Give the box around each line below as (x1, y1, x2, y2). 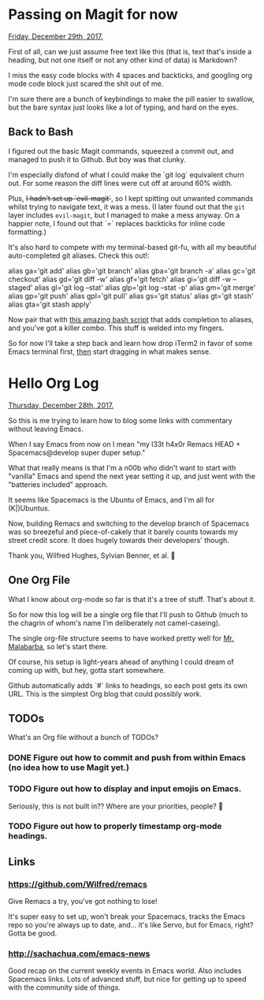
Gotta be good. (8, 928, 58, 939)
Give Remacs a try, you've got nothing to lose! (8, 897, 158, 906)
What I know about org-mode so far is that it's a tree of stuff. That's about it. (8, 594, 256, 604)
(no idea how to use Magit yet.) (8, 762, 130, 773)
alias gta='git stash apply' (8, 299, 92, 309)
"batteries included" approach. (8, 479, 109, 489)
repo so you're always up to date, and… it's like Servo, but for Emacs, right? (8, 920, 254, 930)
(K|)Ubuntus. (8, 503, 50, 513)
